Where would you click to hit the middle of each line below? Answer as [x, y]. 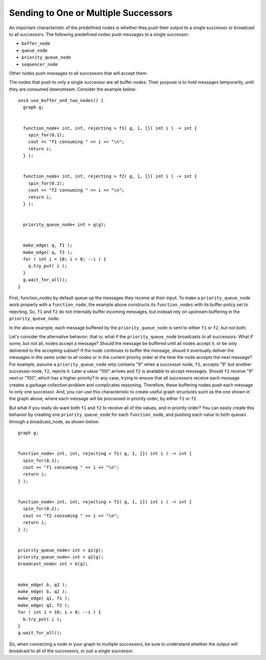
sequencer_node [40, 64]
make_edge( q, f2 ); [48, 252]
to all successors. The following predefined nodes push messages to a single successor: [99, 34]
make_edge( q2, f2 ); [44, 605]
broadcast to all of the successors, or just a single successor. [71, 651]
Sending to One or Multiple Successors [91, 13]
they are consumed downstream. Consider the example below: [73, 89]
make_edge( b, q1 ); [43, 585]
